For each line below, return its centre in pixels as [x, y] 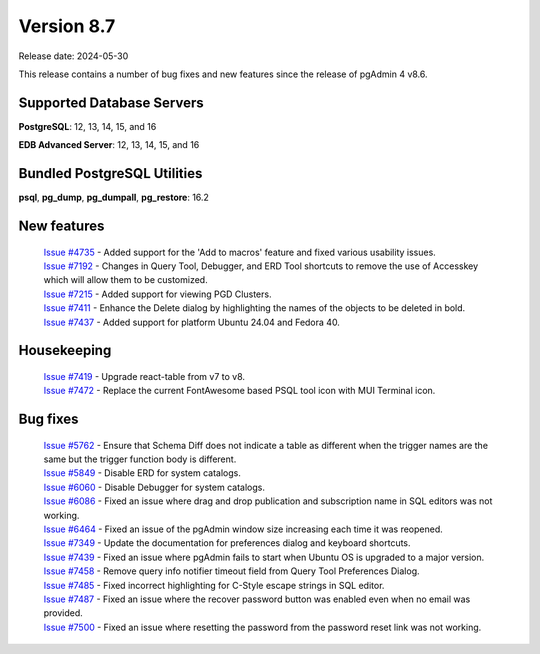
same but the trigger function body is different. [140, 459]
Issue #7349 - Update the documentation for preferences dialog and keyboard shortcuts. [227, 543]
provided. [63, 613]
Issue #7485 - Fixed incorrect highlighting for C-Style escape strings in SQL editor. [214, 585]
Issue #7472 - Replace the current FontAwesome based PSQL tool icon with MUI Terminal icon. [239, 391]
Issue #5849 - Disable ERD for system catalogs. [142, 473]
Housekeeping [65, 350]
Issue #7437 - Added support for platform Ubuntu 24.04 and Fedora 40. [191, 322]
